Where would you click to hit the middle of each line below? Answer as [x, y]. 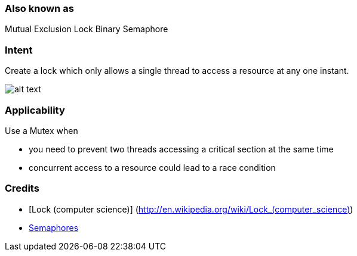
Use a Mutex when [41, 130]
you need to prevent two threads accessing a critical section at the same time [181, 149]
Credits [22, 188]
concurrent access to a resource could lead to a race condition [152, 167]
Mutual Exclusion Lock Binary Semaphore [87, 29]
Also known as [39, 8]
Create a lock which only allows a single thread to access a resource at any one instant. [177, 71]
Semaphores [54, 227]
